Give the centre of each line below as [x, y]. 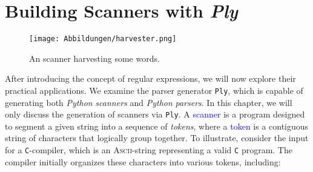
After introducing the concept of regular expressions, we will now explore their [150, 78]
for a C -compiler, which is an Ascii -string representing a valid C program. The [149, 150]
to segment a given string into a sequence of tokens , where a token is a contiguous [157, 126]
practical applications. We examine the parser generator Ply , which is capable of [154, 90]
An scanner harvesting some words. [94, 58]
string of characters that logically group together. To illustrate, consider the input [157, 138]
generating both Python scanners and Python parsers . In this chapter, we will [149, 102]
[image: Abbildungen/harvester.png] [103, 39]
